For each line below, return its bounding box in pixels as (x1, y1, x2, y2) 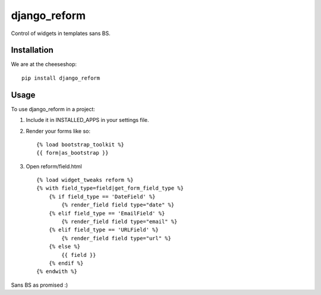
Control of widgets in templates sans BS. (11, 30, 111, 37)
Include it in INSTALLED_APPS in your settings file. (26, 117, 149, 124)
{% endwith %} (36, 268, 77, 275)
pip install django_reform (21, 74, 100, 81)
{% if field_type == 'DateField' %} (48, 193, 156, 200)
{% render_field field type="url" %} (61, 235, 172, 241)
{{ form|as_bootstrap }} (36, 149, 109, 156)
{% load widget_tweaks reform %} (36, 177, 134, 184)
